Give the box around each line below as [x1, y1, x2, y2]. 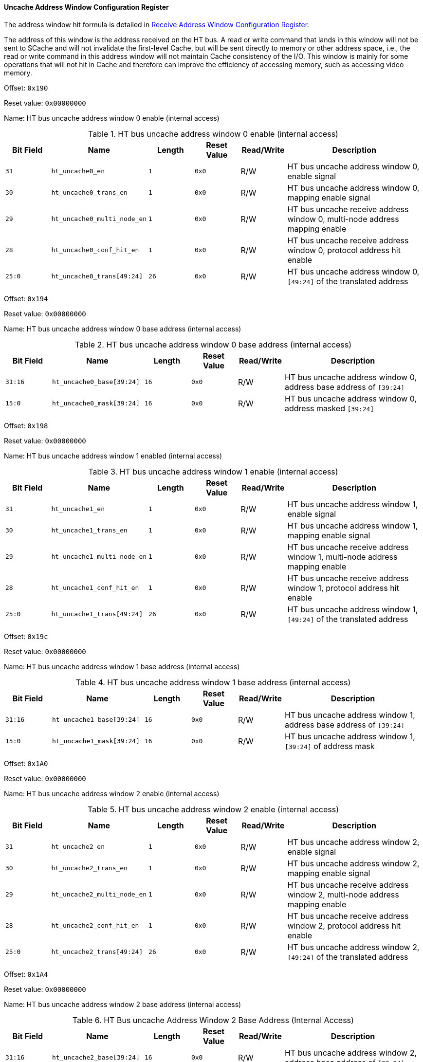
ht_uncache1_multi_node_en [51, 553, 147, 561]
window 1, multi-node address [287, 551, 398, 562]
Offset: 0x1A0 [4, 759, 48, 768]
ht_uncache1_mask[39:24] [52, 737, 140, 745]
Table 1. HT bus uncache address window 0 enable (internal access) [88, 128, 338, 139]
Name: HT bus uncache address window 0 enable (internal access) [4, 113, 220, 122]
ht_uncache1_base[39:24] [52, 716, 140, 724]
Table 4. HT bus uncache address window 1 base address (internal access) [75, 677, 351, 687]
